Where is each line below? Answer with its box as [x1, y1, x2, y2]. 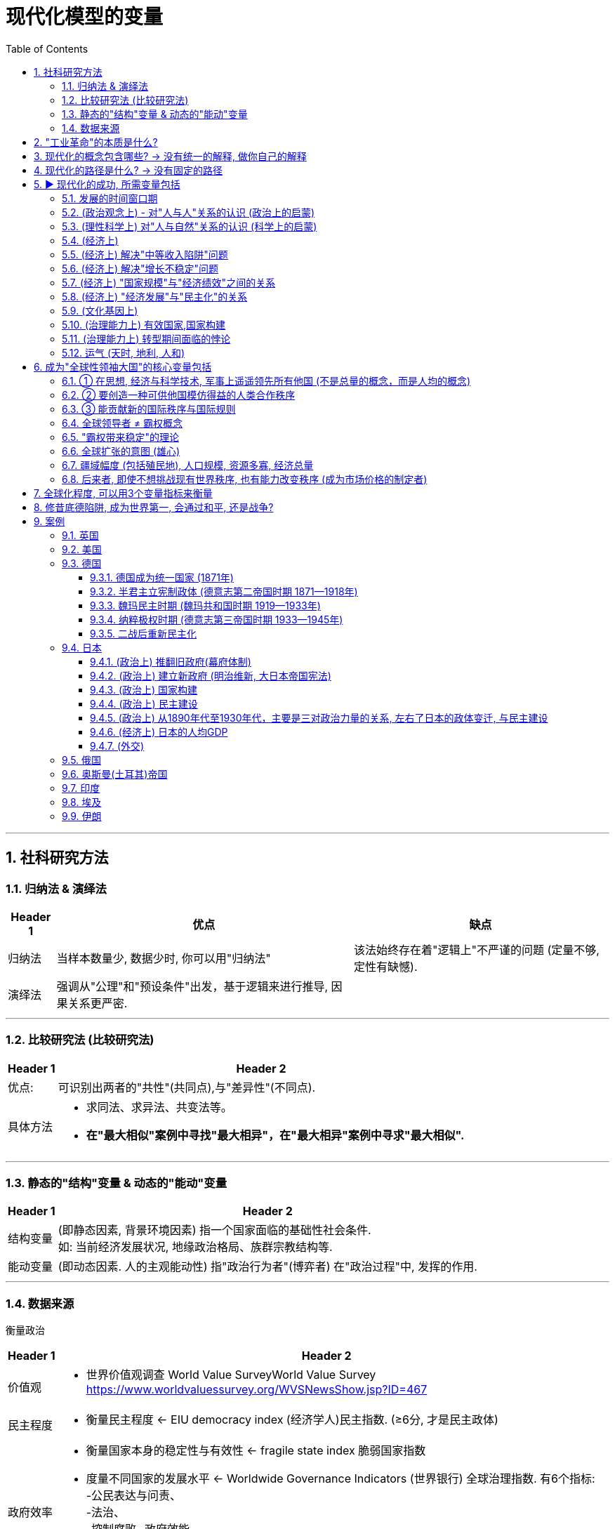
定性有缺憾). [354, 959, 418, 974]
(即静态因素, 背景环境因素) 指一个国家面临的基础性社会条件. [58, 1223, 371, 1238]
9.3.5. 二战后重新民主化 [90, 627, 197, 640]
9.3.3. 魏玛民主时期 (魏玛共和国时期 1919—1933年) [90, 599, 321, 611]
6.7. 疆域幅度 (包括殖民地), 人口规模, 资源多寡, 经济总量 [62, 458, 314, 471]
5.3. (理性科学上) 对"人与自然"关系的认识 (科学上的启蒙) [62, 220, 317, 232]
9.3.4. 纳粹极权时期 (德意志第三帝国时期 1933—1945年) [90, 613, 343, 625]
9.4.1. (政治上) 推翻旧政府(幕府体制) [90, 655, 251, 668]
